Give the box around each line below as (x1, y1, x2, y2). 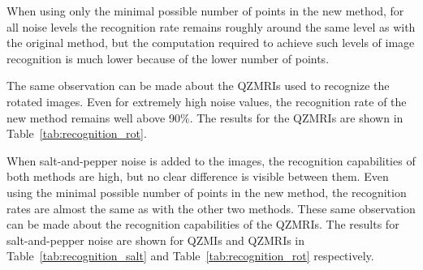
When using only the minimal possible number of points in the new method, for (6, 2, 404, 19)
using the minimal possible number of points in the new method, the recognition (6, 183, 407, 200)
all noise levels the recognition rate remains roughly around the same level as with (6, 18, 416, 35)
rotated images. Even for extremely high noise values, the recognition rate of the (6, 92, 407, 109)
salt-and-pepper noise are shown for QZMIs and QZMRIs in (6, 231, 305, 248)
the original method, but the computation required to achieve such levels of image (6, 34, 415, 51)
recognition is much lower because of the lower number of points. (6, 49, 330, 66)
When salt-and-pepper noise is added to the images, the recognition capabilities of (6, 152, 416, 169)
